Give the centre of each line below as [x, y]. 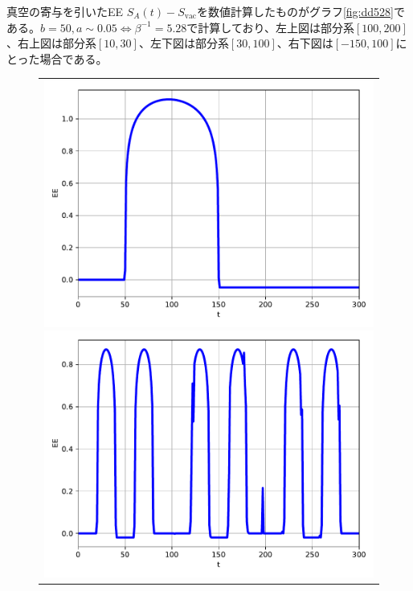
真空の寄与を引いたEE [65, 11]
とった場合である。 [57, 58]
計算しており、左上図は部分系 [276, 27]
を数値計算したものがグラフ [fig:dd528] [295, 11]
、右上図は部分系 [51, 43]
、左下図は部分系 [184, 43]
